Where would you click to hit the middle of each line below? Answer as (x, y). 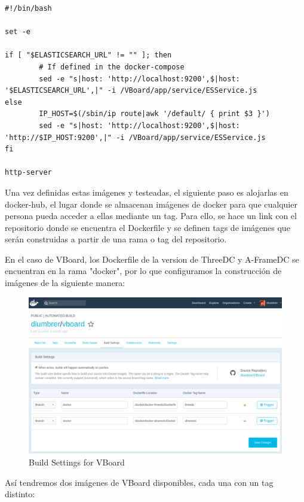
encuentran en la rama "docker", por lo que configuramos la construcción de (143, 271)
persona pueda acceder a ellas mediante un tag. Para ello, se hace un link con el (151, 216)
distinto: (20, 494)
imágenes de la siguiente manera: (65, 283)
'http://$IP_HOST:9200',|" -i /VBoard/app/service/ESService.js (135, 137)
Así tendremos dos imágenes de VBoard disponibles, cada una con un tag (139, 482)
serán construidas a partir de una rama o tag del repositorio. (116, 239)
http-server (28, 173)
